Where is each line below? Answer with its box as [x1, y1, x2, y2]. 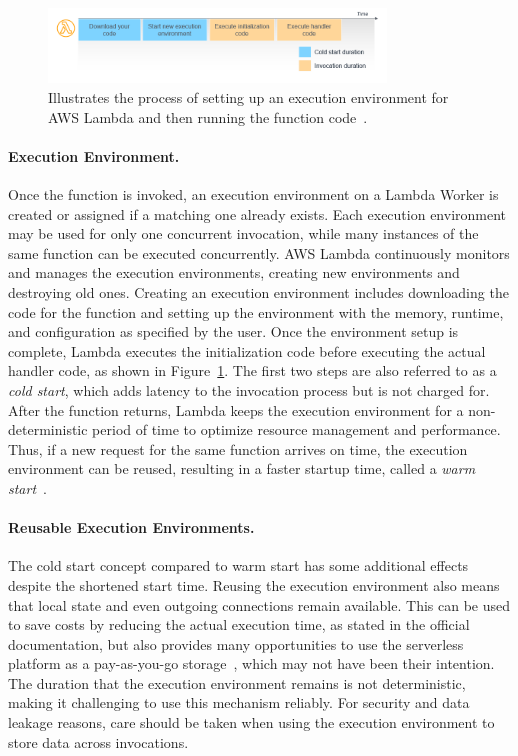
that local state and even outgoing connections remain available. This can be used [8, 594, 510, 615]
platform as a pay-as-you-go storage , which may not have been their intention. [8, 653, 495, 674]
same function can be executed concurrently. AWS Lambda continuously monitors [8, 242, 510, 263]
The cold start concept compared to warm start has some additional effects [8, 555, 469, 576]
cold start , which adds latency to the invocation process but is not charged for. [8, 379, 490, 400]
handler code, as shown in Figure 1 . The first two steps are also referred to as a [8, 360, 497, 381]
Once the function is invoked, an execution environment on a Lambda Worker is [8, 184, 499, 205]
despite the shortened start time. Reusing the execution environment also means [8, 574, 500, 595]
